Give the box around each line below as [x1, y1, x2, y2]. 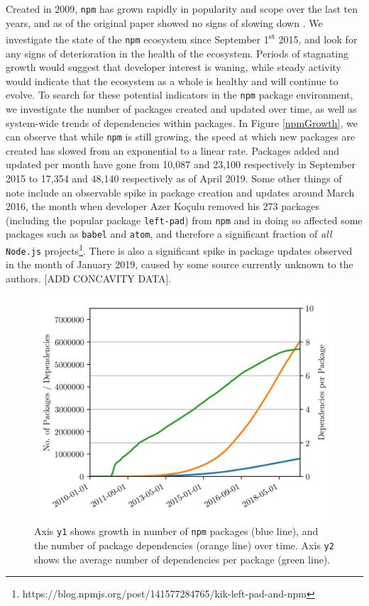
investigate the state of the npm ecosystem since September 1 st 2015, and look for [6, 30, 358, 46]
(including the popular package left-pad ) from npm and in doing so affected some [6, 212, 363, 227]
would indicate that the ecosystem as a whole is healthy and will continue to [6, 73, 338, 88]
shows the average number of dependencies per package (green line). [34, 551, 331, 566]
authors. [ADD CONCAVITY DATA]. [6, 271, 172, 286]
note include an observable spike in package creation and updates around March [6, 184, 355, 199]
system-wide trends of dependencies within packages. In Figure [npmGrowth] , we [6, 115, 358, 130]
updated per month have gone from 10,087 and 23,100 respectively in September [6, 157, 356, 172]
